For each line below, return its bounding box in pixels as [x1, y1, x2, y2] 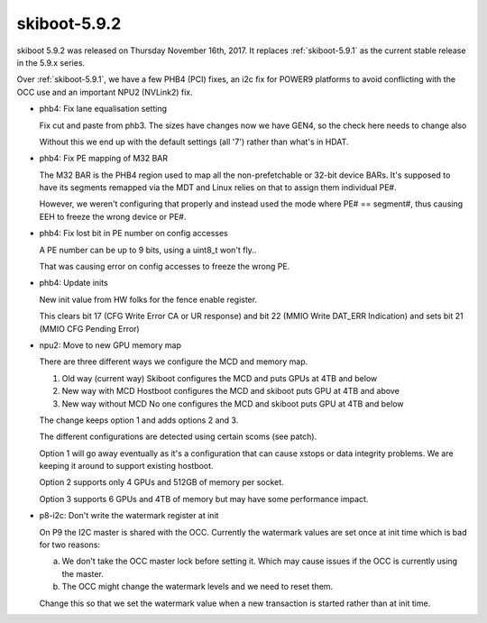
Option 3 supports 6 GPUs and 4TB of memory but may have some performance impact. [39, 493, 369, 504]
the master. [61, 568, 104, 579]
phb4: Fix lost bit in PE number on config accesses [39, 228, 229, 239]
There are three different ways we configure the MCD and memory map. [39, 356, 308, 367]
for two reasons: [39, 539, 101, 550]
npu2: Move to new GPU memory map [39, 339, 182, 351]
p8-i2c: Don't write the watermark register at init [39, 510, 219, 521]
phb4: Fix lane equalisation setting [39, 104, 167, 115]
